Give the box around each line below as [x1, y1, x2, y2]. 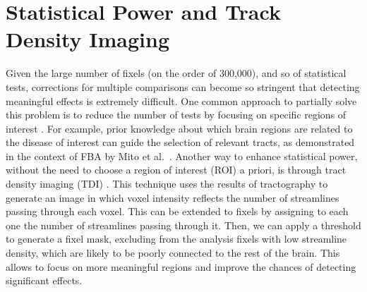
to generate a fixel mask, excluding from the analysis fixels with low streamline [6, 231, 347, 246]
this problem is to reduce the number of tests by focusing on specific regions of [6, 107, 347, 122]
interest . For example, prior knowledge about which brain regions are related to [6, 121, 353, 135]
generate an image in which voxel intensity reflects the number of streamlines [6, 190, 339, 205]
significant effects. [6, 273, 83, 288]
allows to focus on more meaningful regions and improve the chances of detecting [6, 259, 356, 274]
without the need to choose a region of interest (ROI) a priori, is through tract [6, 162, 347, 177]
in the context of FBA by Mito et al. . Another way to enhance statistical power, [6, 148, 358, 163]
